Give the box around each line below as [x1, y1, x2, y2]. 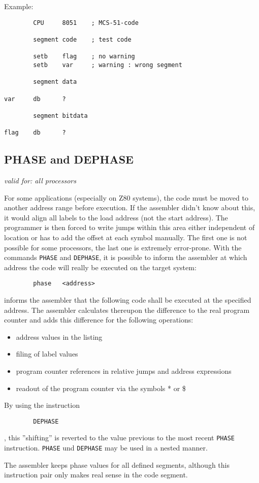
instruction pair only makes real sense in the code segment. [4, 469, 188, 480]
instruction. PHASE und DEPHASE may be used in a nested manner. [4, 442, 208, 453]
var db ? [4, 95, 66, 103]
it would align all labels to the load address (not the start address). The [4, 212, 228, 222]
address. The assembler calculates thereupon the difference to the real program [4, 304, 250, 315]
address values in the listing [16, 331, 103, 342]
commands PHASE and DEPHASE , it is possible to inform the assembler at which [4, 252, 247, 263]
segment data [33, 78, 77, 86]
